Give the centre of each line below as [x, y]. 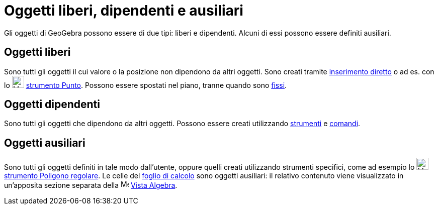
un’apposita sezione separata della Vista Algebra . [91, 185]
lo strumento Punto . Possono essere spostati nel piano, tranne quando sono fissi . [146, 85]
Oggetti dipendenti [52, 104]
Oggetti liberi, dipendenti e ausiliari [124, 11]
